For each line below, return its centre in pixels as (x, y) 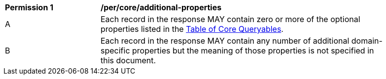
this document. (128, 60)
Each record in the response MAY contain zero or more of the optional (230, 19)
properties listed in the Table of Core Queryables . (192, 29)
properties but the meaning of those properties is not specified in (253, 51)
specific (115, 51)
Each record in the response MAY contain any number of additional (225, 41)
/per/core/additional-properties (161, 7)
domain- (367, 41)
